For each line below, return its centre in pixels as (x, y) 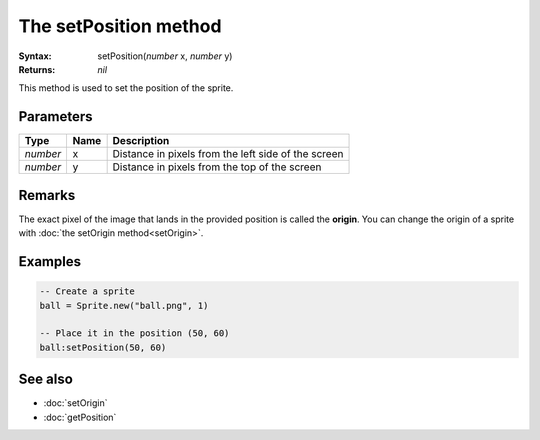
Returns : (37, 69)
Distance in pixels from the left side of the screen (228, 154)
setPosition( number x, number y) (165, 56)
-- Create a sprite (87, 291)
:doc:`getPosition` (80, 417)
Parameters (55, 116)
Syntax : (35, 56)
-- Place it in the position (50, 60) (134, 333)
